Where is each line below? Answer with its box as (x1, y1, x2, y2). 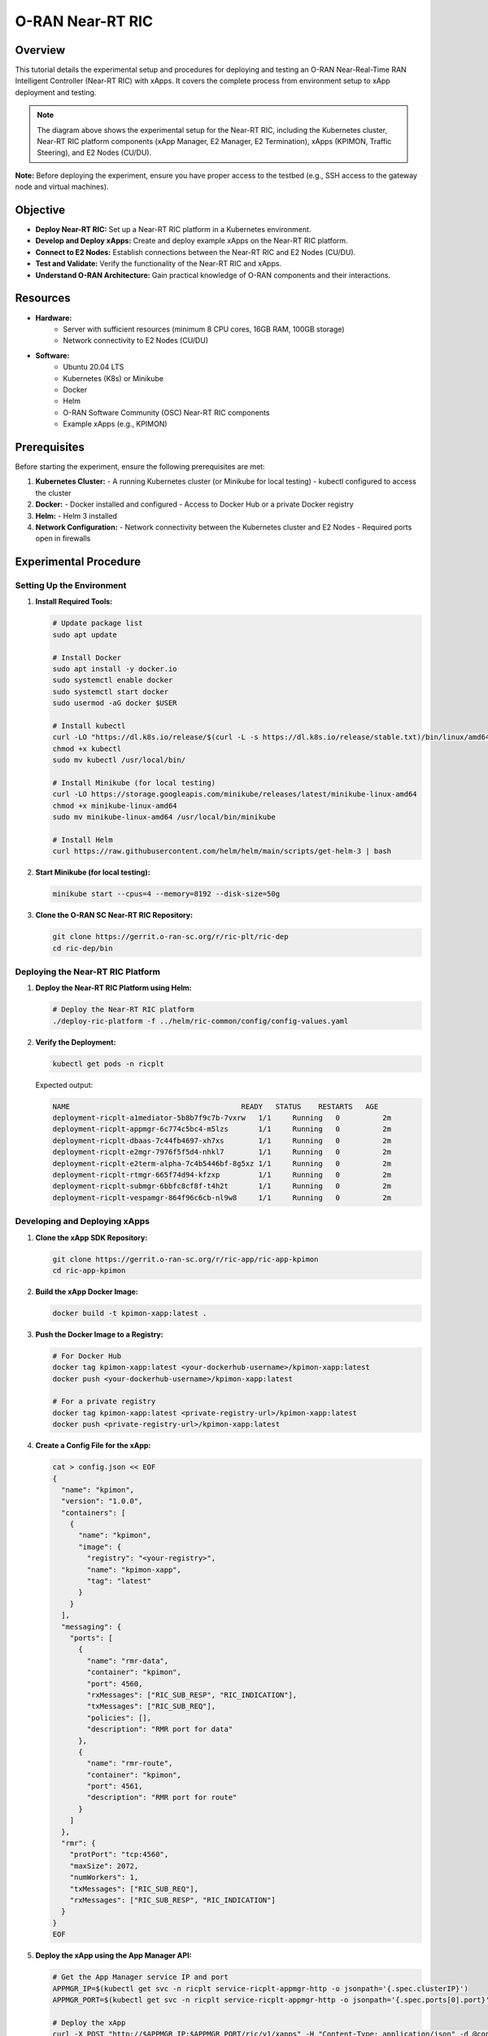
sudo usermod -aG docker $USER (52, 699, 178, 708)
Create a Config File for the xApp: (35, 1441, 151, 1450)
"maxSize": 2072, (69, 1861, 139, 1871)
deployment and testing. (15, 87, 97, 97)
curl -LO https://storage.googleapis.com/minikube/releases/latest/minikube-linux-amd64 (52, 790, 418, 799)
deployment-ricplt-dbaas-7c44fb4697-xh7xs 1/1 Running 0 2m (52, 1136, 392, 1145)
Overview (15, 43, 66, 57)
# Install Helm (52, 835, 113, 845)
